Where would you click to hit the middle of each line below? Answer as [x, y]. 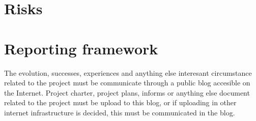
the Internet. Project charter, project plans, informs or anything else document [127, 92]
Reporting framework [81, 48]
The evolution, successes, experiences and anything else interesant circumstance [128, 72]
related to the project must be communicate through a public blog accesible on [127, 83]
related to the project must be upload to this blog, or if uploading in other [120, 102]
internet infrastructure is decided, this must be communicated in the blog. [120, 112]
